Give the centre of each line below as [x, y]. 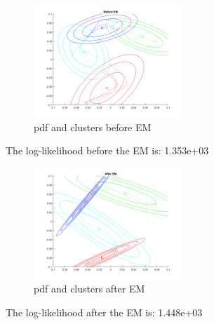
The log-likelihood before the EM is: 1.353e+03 [107, 150]
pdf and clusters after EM [89, 289]
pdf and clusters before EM [93, 127]
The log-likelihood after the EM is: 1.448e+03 [104, 312]
